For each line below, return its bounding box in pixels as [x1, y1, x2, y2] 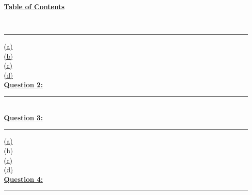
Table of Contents [4, 1, 65, 11]
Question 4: [4, 174, 43, 184]
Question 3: [4, 112, 43, 122]
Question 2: [4, 79, 43, 89]
